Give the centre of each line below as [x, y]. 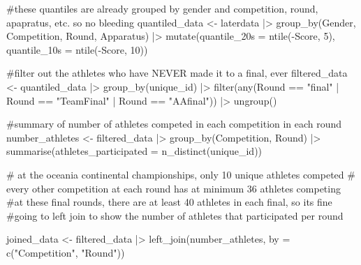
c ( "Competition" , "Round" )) [66, 252]
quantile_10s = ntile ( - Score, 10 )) [77, 49]
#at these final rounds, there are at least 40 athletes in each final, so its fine [169, 202]
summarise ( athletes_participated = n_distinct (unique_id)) [134, 151]
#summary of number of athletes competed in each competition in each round [174, 124]
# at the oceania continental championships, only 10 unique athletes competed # [181, 174]
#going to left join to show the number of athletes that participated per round [175, 215]
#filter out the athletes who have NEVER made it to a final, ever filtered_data [177, 73]
